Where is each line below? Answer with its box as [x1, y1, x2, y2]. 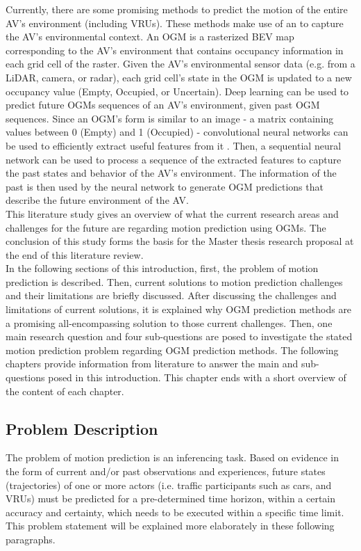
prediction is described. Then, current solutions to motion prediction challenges [6, 274, 343, 289]
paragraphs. [6, 532, 56, 546]
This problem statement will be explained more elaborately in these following [6, 518, 335, 533]
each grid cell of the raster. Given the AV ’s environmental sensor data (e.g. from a [6, 56, 355, 71]
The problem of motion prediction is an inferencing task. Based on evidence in [6, 450, 339, 465]
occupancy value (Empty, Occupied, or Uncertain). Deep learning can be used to [6, 83, 349, 98]
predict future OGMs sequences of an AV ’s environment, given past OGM [6, 97, 320, 112]
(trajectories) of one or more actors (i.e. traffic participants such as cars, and [6, 477, 332, 492]
